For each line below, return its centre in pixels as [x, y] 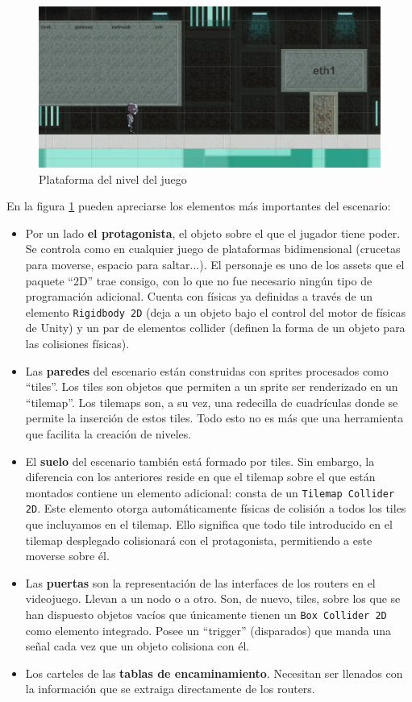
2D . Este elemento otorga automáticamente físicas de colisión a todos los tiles [216, 508]
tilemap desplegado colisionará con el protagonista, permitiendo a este [199, 540]
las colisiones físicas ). [77, 343]
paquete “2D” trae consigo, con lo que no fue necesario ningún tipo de [199, 280]
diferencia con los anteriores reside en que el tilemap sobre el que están [200, 477]
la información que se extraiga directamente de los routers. [170, 689]
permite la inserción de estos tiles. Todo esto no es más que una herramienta [214, 418]
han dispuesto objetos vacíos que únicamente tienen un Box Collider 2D [206, 615]
